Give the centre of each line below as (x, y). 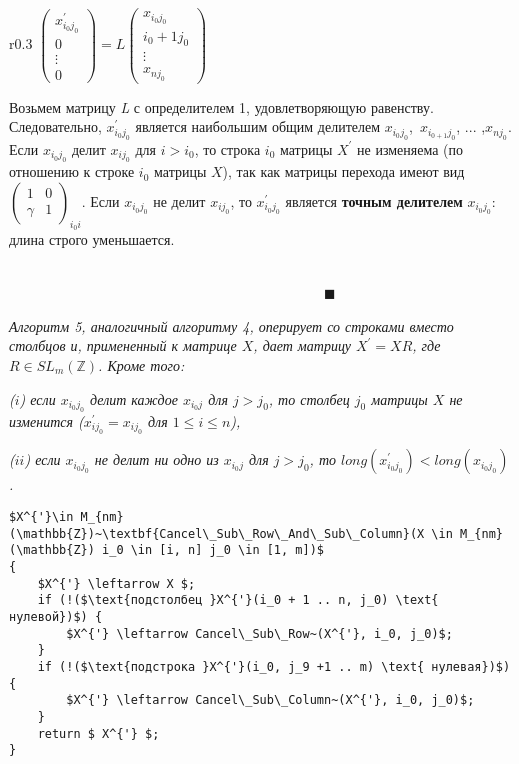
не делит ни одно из (156, 459)
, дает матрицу (302, 345)
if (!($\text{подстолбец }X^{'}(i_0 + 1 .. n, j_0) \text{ (238, 600)
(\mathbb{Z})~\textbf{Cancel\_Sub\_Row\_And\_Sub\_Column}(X (217, 533)
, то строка (227, 148)
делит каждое (134, 398)
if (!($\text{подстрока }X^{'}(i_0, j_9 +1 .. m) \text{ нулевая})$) (274, 666)
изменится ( (46, 420)
